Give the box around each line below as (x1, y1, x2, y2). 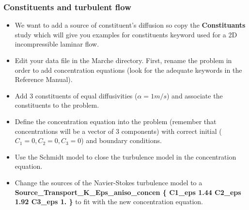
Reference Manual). (15, 74, 73, 84)
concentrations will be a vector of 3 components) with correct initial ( (15, 126, 222, 136)
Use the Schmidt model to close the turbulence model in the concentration (15, 151, 236, 162)
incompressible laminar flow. (15, 39, 99, 49)
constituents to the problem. (15, 100, 99, 110)
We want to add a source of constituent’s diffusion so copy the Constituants (15, 20, 246, 30)
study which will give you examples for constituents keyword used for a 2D (15, 29, 237, 39)
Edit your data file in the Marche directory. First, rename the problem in (15, 55, 232, 65)
